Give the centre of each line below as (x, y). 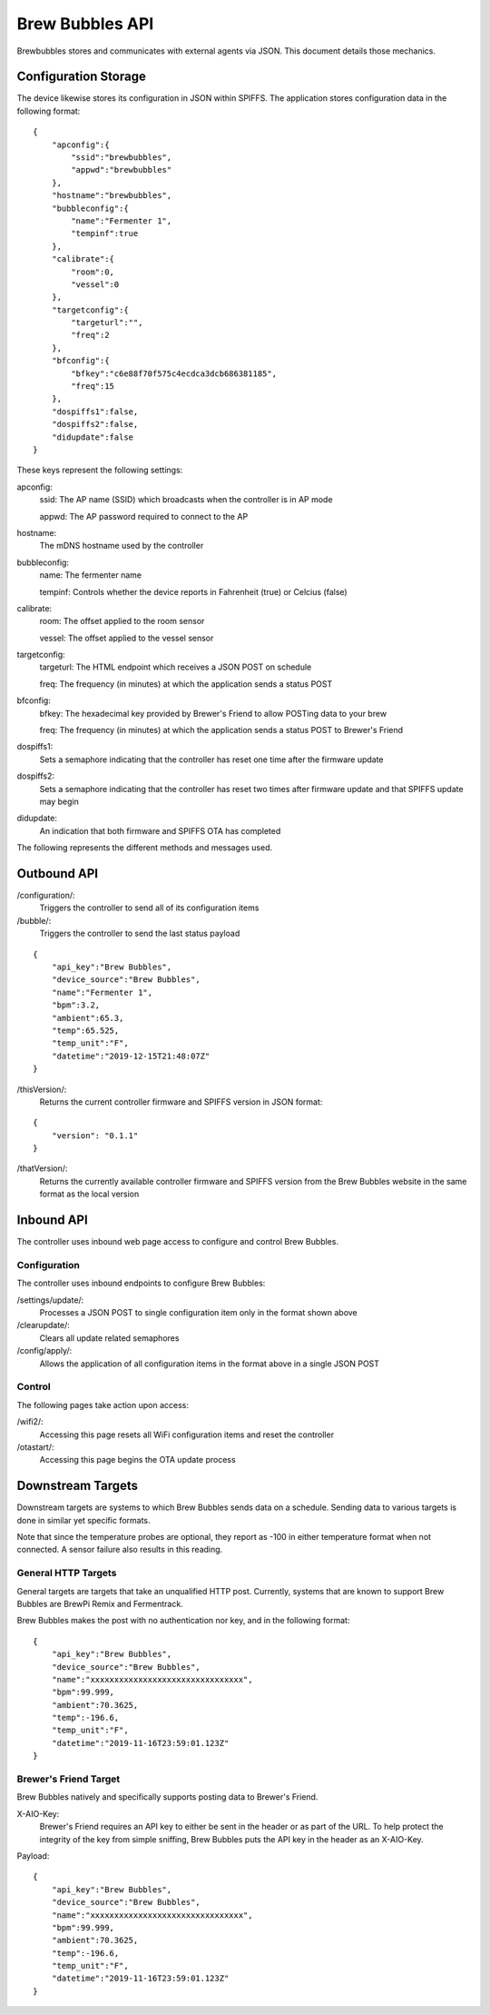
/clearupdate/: (43, 1325)
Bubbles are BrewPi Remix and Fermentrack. (100, 1603)
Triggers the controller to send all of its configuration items (149, 908)
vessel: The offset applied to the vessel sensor (127, 638)
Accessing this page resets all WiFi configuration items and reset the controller (187, 1434)
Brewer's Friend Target (69, 1779)
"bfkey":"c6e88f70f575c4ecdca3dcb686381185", (174, 373)
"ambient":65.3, (88, 1018)
